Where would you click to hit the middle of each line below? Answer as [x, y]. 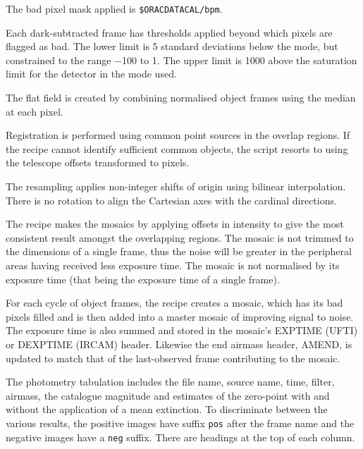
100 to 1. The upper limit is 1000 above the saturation [240, 60]
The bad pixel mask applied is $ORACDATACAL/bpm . [114, 8]
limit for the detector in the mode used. [91, 74]
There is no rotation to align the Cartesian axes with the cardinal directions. [171, 200]
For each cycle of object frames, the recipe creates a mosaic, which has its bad [174, 303]
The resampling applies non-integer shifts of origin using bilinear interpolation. [176, 186]
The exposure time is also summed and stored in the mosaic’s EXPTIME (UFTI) [182, 330]
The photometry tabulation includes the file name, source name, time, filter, [170, 382]
